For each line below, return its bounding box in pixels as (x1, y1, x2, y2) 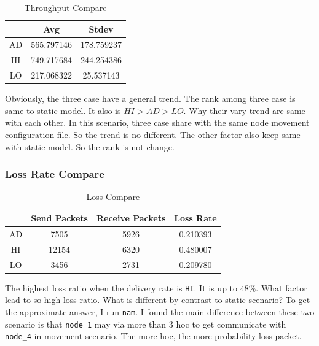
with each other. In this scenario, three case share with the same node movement (5, 116, 310, 129)
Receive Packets (96, 212, 166, 224)
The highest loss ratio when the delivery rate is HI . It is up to (5, 281, 238, 294)
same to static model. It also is (5, 104, 121, 117)
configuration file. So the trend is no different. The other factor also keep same (5, 128, 301, 140)
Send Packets (31, 212, 88, 224)
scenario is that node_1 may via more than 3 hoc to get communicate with (5, 317, 286, 330)
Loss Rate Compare (5, 166, 104, 182)
